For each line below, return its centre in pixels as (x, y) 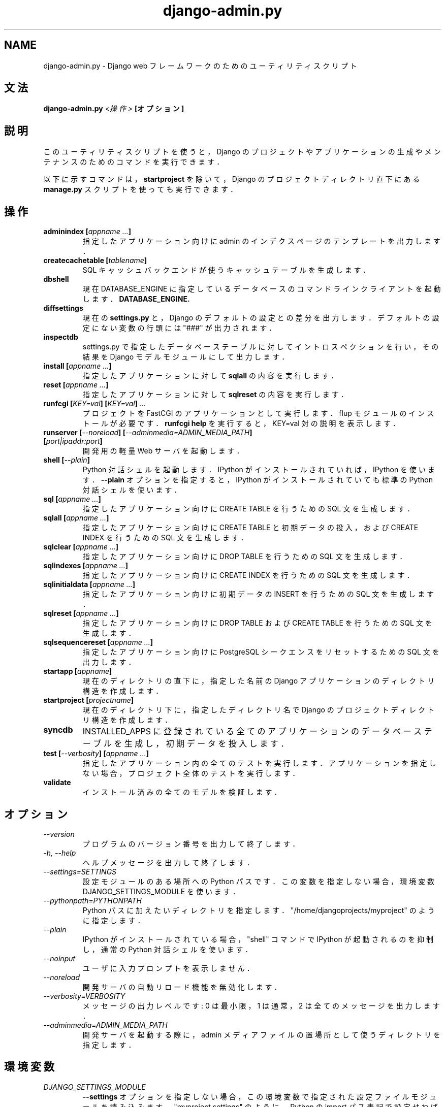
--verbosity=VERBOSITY (84, 996)
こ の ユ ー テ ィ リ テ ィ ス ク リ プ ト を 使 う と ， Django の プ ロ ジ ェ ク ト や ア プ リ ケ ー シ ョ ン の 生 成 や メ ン (242, 152)
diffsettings (63, 308)
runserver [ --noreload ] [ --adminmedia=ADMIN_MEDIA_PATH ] (148, 433)
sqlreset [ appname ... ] (81, 613)
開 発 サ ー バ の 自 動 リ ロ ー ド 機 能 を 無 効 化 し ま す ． (182, 987)
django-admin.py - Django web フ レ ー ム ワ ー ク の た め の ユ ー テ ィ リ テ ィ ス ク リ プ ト (200, 66)
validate (57, 783)
